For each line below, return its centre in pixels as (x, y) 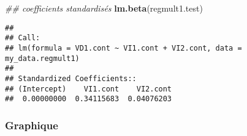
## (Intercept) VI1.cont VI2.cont (89, 89)
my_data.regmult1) (42, 58)
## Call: (23, 38)
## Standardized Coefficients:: (71, 78)
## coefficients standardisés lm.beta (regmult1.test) (104, 8)
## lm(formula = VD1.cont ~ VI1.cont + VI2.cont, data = (123, 48)
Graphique (32, 125)
